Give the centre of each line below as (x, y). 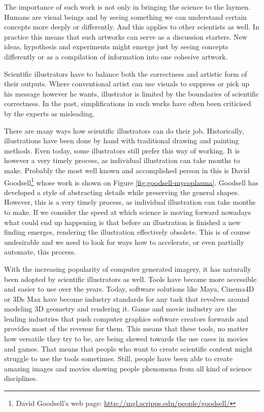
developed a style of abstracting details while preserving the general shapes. (122, 192)
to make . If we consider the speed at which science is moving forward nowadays (128, 212)
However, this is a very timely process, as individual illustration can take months (130, 202)
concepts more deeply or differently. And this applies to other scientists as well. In (132, 27)
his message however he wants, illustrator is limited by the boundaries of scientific (132, 93)
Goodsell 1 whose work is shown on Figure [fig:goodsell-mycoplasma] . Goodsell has (131, 181)
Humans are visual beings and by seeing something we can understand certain (126, 17)
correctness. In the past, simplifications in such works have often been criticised (128, 103)
